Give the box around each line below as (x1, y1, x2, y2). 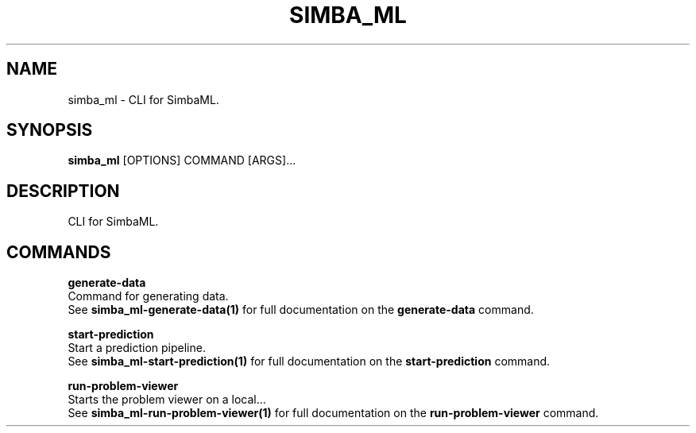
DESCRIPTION (6, 180, 120, 201)
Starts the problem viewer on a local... (68, 392, 266, 407)
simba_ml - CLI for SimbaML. (68, 92, 219, 106)
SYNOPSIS (6, 120, 93, 141)
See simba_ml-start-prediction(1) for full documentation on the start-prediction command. (68, 354, 551, 369)
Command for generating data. (68, 289, 229, 303)
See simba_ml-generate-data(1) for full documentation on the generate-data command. (68, 303, 534, 317)
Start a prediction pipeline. (68, 341, 206, 355)
